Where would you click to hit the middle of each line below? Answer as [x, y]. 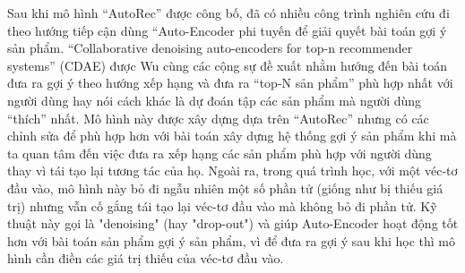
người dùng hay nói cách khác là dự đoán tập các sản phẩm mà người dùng [215, 100]
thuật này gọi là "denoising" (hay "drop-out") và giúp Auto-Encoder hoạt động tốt [233, 223]
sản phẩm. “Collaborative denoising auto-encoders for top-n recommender [210, 48]
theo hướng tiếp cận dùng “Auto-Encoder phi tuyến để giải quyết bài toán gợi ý [227, 30]
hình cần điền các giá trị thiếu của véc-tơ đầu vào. [146, 258]
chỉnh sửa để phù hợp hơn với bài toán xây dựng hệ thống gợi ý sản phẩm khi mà [232, 136]
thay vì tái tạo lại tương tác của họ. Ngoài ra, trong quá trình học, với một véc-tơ [232, 171]
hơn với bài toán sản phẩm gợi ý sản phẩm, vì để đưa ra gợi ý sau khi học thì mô [232, 240]
